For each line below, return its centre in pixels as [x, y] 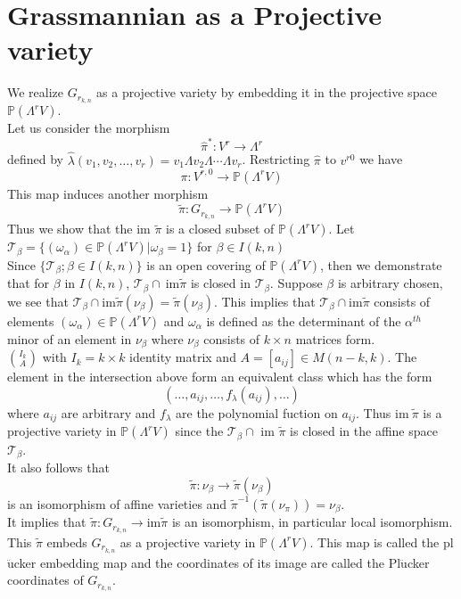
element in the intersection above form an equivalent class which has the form [220, 377]
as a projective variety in [188, 542]
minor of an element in [70, 338]
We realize [36, 92]
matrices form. [335, 338]
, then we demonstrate [381, 264]
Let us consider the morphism [89, 128]
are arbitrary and [108, 412]
